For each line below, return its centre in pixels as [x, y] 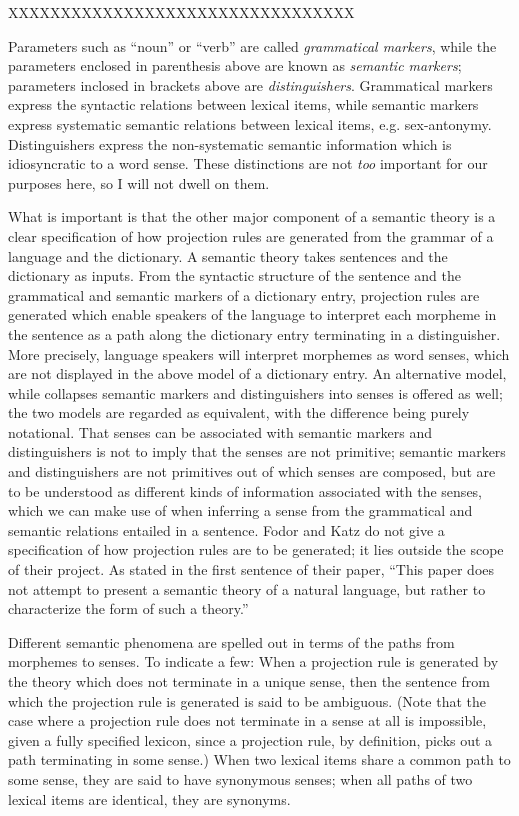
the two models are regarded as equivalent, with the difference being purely [239, 412]
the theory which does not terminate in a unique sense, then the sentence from [249, 681]
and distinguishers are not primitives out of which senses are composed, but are [252, 471]
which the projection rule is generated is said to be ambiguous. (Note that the [247, 700]
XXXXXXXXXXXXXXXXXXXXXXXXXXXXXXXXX [181, 12]
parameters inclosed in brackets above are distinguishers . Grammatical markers [250, 84]
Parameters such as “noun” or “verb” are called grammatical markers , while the [252, 45]
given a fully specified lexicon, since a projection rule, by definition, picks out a [250, 739]
